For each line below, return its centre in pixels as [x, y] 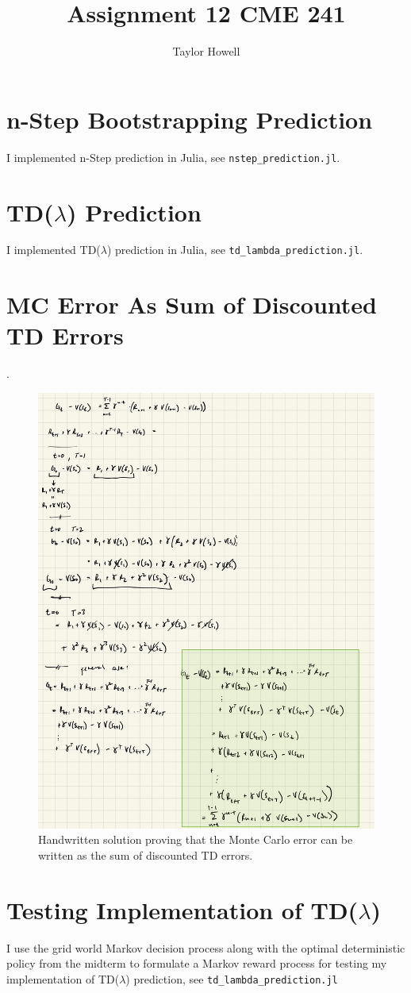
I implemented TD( [54, 250]
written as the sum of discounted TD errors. [146, 855]
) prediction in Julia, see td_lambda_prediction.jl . [235, 250]
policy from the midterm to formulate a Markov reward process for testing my [197, 963]
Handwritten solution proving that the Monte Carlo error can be [196, 839]
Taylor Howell [206, 51]
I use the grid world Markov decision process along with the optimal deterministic [206, 947]
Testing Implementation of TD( [182, 909]
